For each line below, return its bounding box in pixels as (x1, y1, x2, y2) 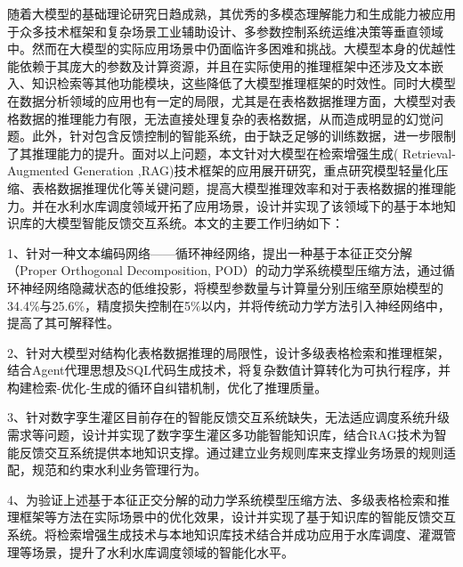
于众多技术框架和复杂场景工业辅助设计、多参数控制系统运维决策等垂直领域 (7, 21, 443, 40)
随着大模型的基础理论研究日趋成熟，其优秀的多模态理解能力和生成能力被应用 (7, 4, 456, 22)
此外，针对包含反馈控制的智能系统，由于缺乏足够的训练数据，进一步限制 (31, 126, 456, 145)
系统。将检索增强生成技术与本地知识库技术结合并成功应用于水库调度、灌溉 (7, 525, 443, 544)
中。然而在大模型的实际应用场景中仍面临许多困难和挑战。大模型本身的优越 (7, 39, 443, 58)
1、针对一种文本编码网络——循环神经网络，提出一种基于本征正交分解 (7, 243, 412, 262)
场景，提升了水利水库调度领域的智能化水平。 (31, 542, 294, 561)
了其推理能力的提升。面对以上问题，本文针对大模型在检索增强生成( (7, 143, 399, 162)
